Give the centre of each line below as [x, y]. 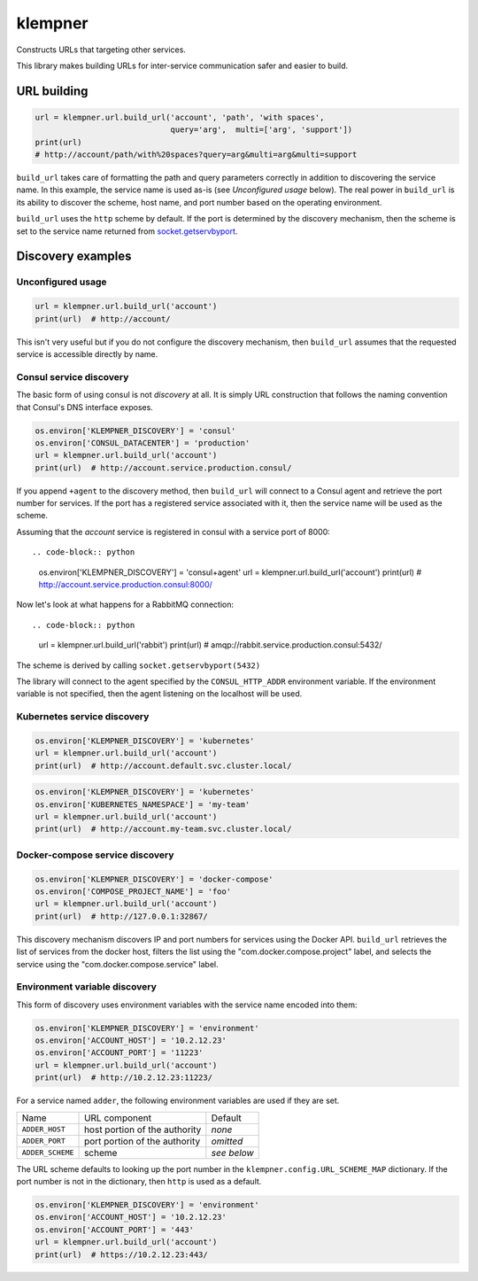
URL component [118, 1118]
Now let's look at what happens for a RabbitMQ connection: [125, 605]
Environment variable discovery [86, 987]
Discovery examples [74, 256]
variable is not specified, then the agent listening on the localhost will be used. [159, 694]
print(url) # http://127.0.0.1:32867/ [121, 916]
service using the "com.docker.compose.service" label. [117, 964]
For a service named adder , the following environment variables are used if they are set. [178, 1101]
